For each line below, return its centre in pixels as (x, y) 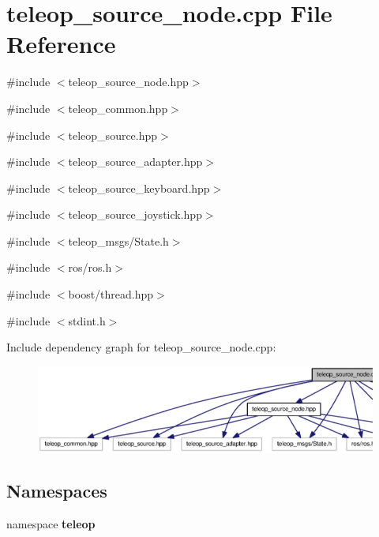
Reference (61, 44)
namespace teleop (51, 523)
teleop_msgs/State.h (118, 240)
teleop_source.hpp (113, 135)
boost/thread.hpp (111, 294)
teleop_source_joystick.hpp (135, 214)
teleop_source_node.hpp (128, 82)
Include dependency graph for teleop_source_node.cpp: (141, 347)
